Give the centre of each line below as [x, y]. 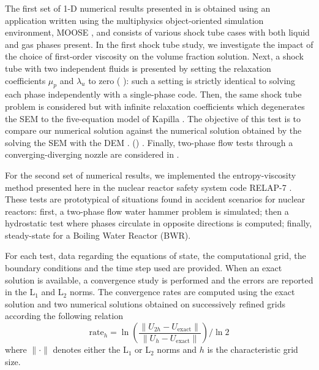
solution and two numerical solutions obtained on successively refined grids [145, 303]
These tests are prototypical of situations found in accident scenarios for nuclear [155, 199]
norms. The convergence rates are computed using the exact [182, 292]
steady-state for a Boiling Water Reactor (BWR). [98, 235]
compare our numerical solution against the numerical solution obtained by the [153, 130]
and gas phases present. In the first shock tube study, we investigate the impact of [159, 44]
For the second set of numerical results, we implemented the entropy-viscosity [151, 175]
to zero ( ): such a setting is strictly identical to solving [192, 80]
